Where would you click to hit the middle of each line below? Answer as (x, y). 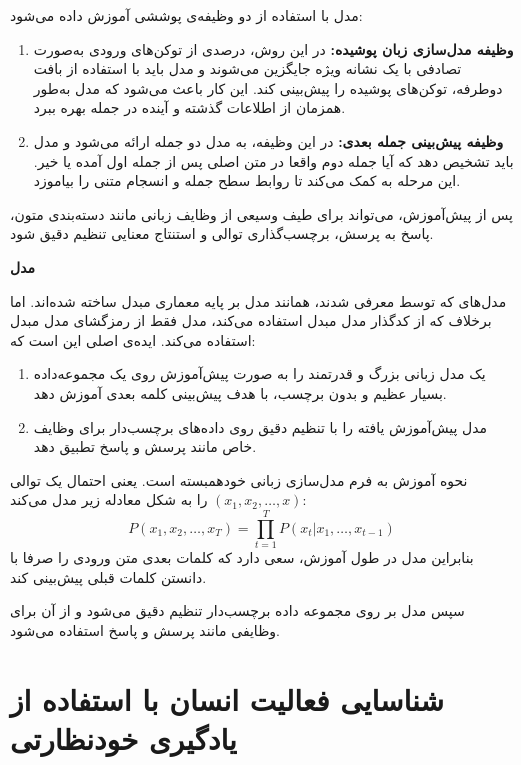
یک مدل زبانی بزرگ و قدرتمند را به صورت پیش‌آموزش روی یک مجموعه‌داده (259, 373)
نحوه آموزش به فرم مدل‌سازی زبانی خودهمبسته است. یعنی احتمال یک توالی (239, 479)
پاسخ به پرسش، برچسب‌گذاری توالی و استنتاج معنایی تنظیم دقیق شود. (222, 233)
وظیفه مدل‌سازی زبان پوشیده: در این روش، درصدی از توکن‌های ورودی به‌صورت (273, 48)
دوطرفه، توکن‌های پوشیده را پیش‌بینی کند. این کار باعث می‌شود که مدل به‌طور (268, 87)
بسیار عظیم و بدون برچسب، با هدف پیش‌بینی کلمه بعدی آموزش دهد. (240, 392)
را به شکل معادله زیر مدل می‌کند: (158, 499)
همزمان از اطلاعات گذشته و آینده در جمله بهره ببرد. (189, 107)
